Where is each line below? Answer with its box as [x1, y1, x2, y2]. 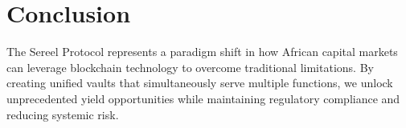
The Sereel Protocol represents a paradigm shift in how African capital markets [6, 43, 398, 60]
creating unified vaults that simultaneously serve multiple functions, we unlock [6, 74, 393, 91]
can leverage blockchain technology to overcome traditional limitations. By [6, 58, 374, 75]
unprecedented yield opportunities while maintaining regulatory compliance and [6, 90, 400, 106]
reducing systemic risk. [6, 106, 119, 122]
